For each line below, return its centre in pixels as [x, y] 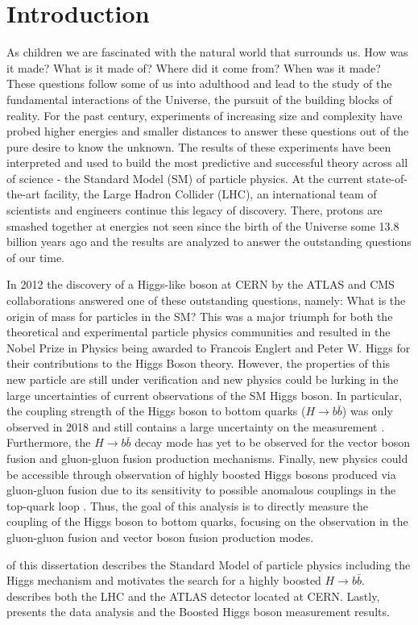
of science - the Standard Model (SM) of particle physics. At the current [185, 178]
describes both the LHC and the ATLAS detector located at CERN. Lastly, [193, 596]
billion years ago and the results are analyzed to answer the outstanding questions [209, 242]
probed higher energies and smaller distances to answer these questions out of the [208, 131]
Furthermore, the [49, 442]
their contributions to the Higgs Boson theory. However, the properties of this [199, 363]
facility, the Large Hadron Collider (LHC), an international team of [210, 194]
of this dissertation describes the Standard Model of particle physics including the [209, 564]
